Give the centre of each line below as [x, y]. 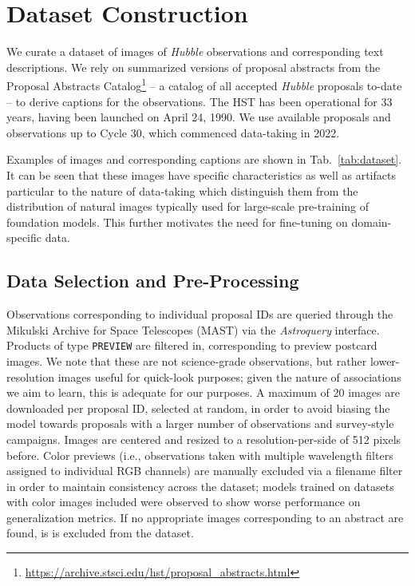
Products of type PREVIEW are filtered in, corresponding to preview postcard [192, 345]
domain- [372, 222]
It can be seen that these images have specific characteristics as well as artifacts [201, 174]
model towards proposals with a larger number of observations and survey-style [200, 424]
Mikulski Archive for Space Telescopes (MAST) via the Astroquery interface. [193, 329]
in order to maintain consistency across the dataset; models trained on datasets [200, 486]
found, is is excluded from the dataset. [100, 533]
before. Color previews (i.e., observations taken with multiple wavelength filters [200, 455]
